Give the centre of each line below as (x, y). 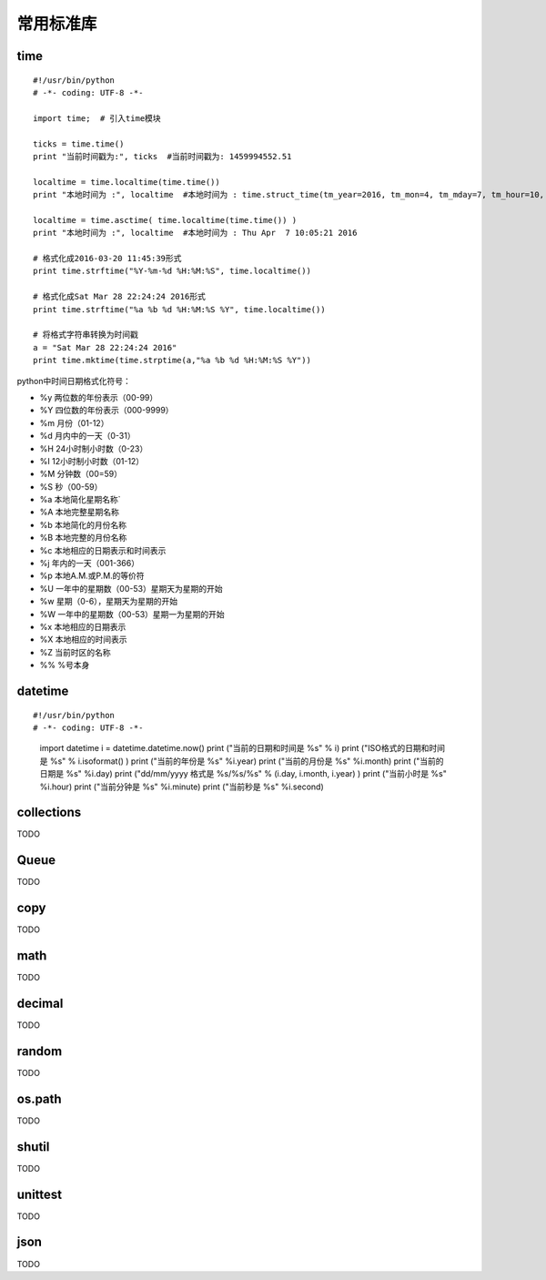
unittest (40, 1194)
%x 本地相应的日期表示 (83, 626)
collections (49, 813)
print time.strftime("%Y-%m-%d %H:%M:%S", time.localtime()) (172, 271)
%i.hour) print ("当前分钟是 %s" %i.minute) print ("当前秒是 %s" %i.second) (182, 787)
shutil (33, 1147)
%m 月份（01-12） (74, 422)
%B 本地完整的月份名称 (83, 538)
